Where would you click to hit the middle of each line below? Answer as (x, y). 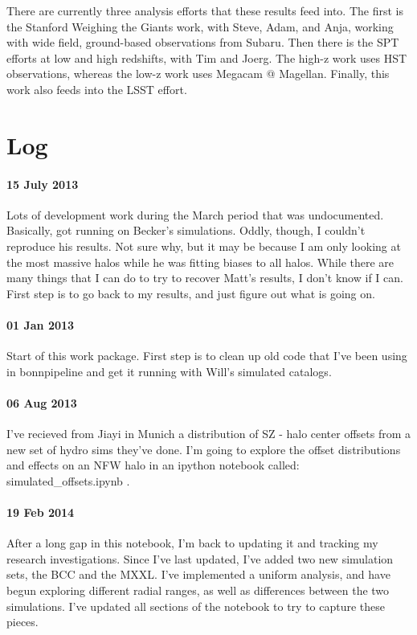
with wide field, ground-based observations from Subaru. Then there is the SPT (203, 42)
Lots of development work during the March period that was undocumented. (195, 214)
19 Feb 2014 (41, 512)
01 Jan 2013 (41, 324)
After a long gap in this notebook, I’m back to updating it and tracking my (192, 543)
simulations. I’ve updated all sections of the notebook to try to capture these (196, 606)
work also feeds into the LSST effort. (97, 89)
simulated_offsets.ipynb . (68, 480)
